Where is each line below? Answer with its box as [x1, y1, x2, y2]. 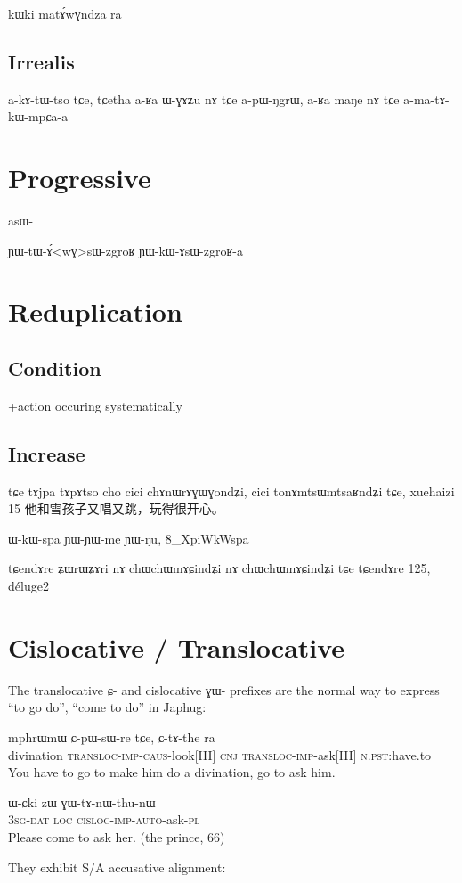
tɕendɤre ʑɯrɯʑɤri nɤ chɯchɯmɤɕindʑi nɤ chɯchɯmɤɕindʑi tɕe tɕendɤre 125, [8, 559, 431, 577]
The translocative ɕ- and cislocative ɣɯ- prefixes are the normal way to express [8, 680, 440, 699]
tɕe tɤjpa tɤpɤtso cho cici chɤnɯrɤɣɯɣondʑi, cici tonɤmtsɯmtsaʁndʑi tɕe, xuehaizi [8, 481, 455, 500]
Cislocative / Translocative [8, 628, 345, 665]
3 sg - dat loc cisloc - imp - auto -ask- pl [8, 810, 200, 829]
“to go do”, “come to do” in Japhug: [8, 698, 207, 716]
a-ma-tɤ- [403, 89, 450, 108]
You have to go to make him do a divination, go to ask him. [8, 763, 336, 781]
